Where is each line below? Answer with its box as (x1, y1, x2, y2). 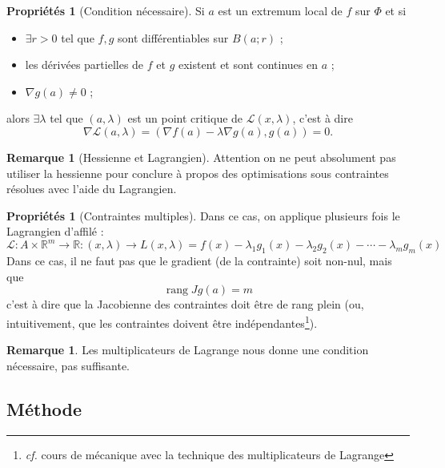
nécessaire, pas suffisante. (6, 357, 130, 373)
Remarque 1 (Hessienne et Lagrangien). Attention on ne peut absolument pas (6, 148, 396, 165)
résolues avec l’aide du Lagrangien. (6, 180, 177, 197)
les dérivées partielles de (25, 56, 144, 73)
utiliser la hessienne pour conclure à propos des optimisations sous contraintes (6, 164, 389, 181)
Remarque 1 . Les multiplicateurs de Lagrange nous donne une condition (6, 341, 369, 358)
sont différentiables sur (117, 29, 229, 46)
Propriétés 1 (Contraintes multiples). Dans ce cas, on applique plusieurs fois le (6, 207, 400, 224)
